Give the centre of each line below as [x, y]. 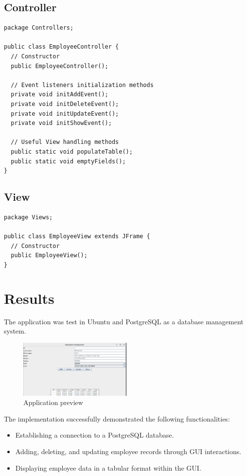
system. [15, 331]
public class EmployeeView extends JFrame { [77, 237]
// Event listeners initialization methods [82, 85]
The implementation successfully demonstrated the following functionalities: [117, 418]
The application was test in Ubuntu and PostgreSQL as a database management [124, 321]
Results [29, 298]
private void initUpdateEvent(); [65, 114]
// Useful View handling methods [65, 142]
